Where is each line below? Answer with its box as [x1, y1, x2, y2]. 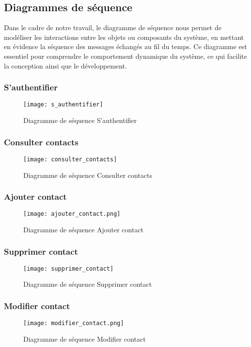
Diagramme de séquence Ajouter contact [23, 224, 144, 234]
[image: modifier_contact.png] [23, 320, 124, 327]
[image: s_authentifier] [23, 101, 103, 108]
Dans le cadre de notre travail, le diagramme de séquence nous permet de [4, 22, 221, 33]
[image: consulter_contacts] [23, 156, 117, 163]
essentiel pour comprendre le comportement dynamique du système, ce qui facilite [4, 51, 247, 61]
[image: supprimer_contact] [23, 265, 114, 272]
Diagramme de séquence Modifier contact [23, 333, 146, 344]
